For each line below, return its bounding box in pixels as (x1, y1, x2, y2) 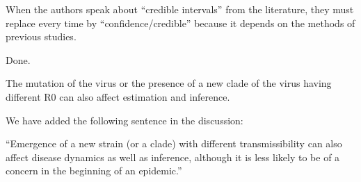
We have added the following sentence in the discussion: (6, 113, 243, 127)
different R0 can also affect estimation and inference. (6, 89, 230, 104)
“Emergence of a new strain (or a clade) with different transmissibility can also (6, 136, 342, 151)
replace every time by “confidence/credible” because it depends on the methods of (6, 15, 355, 30)
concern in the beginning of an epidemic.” (6, 163, 182, 178)
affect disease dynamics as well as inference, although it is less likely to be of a (6, 149, 340, 164)
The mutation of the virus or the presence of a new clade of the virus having (6, 76, 332, 90)
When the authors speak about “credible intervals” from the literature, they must (6, 2, 354, 16)
